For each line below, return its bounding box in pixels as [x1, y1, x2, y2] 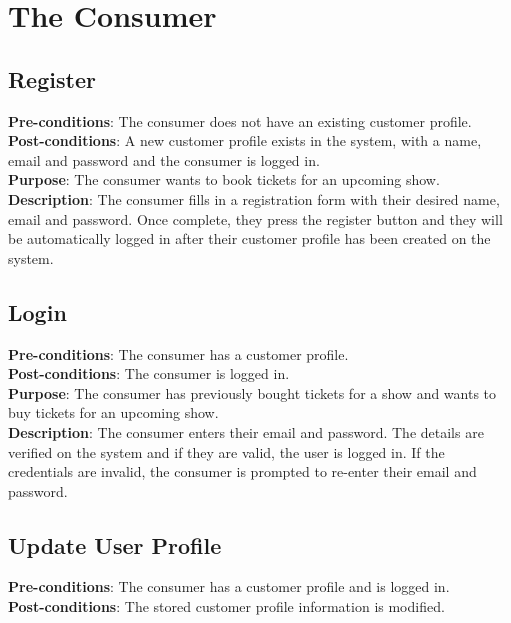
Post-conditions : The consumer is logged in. [8, 363, 290, 384]
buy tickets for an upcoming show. [8, 402, 219, 423]
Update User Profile [8, 529, 222, 560]
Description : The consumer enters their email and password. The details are [8, 421, 484, 442]
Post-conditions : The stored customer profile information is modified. [8, 596, 445, 617]
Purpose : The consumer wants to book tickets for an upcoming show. [8, 169, 440, 190]
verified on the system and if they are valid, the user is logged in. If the [8, 441, 445, 462]
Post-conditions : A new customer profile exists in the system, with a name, [8, 130, 482, 151]
